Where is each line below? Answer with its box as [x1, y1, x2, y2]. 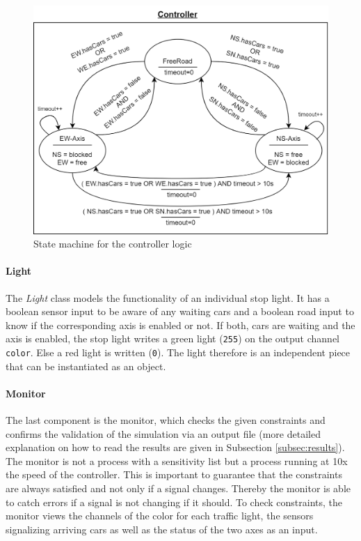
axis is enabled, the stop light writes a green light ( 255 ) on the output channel [6, 331, 339, 346]
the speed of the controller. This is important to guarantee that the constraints [6, 467, 342, 482]
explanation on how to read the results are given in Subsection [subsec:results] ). [6, 440, 345, 455]
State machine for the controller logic [33, 236, 192, 251]
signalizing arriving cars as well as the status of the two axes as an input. [6, 521, 318, 536]
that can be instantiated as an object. [6, 358, 166, 373]
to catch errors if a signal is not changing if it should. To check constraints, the [6, 494, 342, 509]
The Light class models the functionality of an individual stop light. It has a [6, 290, 330, 305]
